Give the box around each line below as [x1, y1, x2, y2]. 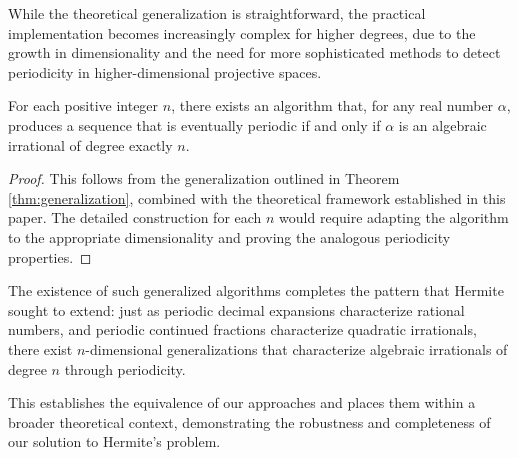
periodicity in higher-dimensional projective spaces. [8, 61, 322, 82]
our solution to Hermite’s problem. [8, 431, 221, 452]
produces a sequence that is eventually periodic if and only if [8, 114, 381, 135]
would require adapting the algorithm [279, 207, 509, 228]
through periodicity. [64, 358, 186, 379]
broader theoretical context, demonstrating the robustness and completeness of [8, 411, 491, 432]
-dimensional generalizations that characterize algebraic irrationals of [85, 338, 508, 359]
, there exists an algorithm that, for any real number [171, 95, 494, 116]
